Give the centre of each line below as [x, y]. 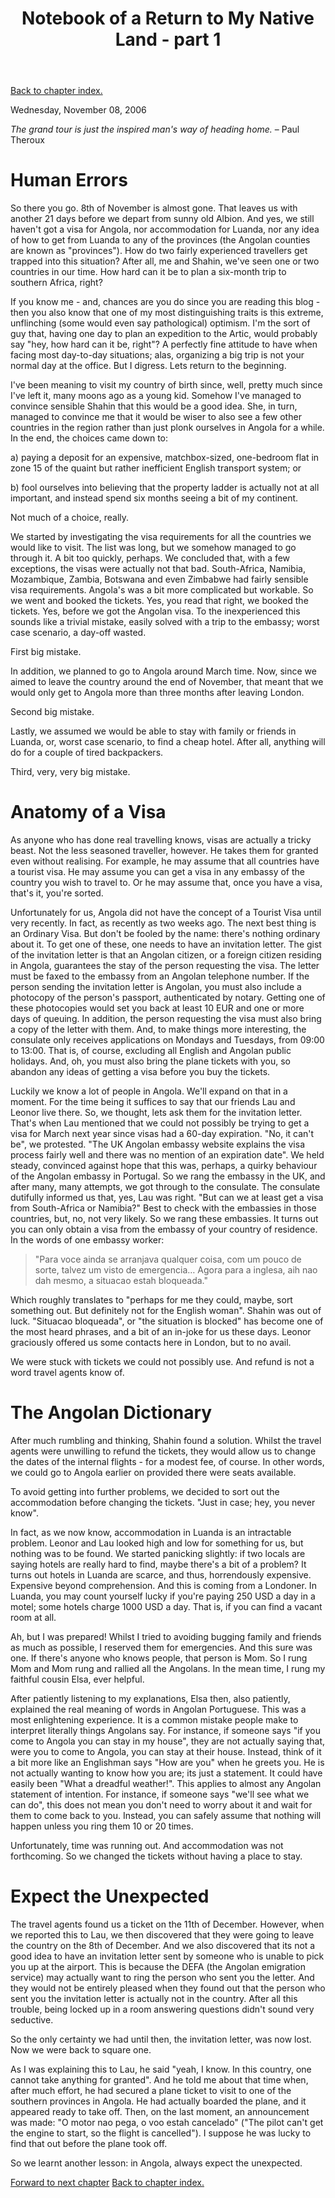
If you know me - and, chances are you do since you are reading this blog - [165, 302]
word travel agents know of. [67, 1373]
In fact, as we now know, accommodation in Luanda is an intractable [151, 1532]
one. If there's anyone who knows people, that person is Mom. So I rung [159, 1658]
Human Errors [69, 180]
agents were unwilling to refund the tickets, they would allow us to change [163, 1451]
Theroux [27, 140]
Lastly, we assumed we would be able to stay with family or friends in [153, 731]
